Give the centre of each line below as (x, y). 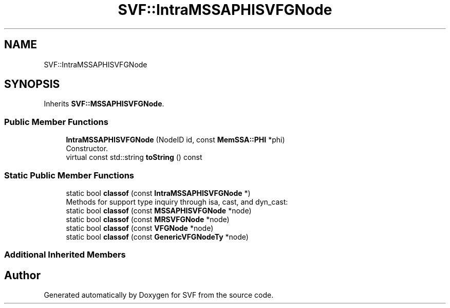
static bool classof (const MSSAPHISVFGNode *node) (159, 210)
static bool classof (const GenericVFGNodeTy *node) (157, 237)
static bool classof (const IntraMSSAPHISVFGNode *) (158, 193)
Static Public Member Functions (69, 175)
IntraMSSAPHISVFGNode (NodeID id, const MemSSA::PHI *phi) (175, 140)
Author (22, 275)
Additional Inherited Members (65, 255)
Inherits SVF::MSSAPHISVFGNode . (104, 104)
